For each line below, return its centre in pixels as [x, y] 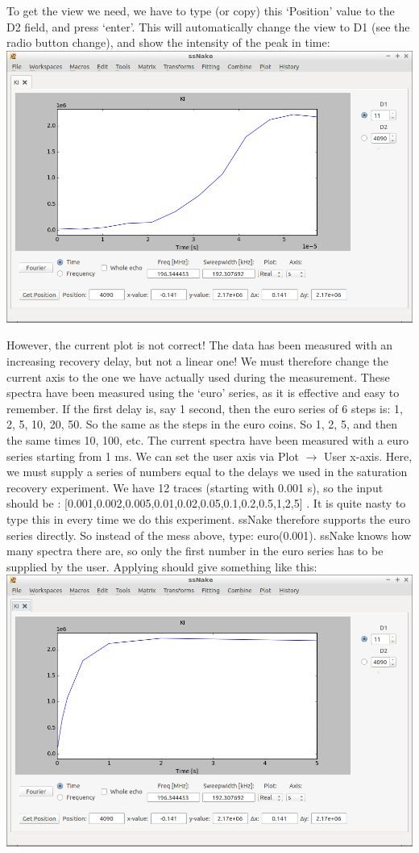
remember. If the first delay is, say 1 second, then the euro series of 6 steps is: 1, [205, 408]
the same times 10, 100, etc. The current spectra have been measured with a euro [207, 439]
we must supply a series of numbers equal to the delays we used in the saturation [207, 472]
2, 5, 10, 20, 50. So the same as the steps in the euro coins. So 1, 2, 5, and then [202, 424]
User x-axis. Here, [368, 456]
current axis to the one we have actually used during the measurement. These [198, 376]
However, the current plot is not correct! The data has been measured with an [200, 345]
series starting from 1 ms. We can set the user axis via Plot [153, 456]
